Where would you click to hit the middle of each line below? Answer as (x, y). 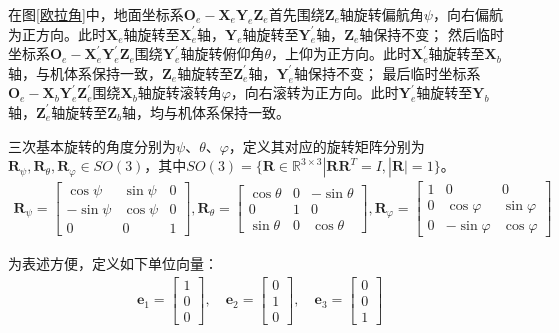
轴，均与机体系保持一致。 (206, 111)
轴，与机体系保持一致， (85, 72)
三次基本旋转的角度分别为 (92, 145)
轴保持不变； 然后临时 (431, 33)
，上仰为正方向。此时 (340, 53)
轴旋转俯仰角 (222, 53)
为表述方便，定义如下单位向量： (113, 263)
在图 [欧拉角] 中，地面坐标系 (96, 14)
